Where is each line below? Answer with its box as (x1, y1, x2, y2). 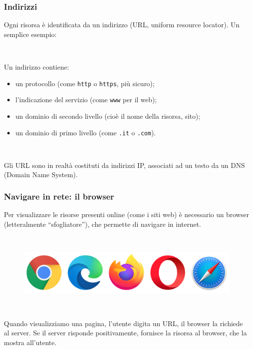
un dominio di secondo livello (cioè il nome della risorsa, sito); (15, 110, 200, 121)
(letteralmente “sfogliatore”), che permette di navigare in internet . (4, 219, 201, 229)
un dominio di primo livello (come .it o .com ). (15, 127, 156, 137)
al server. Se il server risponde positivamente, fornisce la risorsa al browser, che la (4, 328, 247, 338)
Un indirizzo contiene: (4, 62, 69, 72)
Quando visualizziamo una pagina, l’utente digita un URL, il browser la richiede (4, 318, 243, 328)
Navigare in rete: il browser (4, 190, 114, 202)
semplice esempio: (4, 29, 57, 39)
